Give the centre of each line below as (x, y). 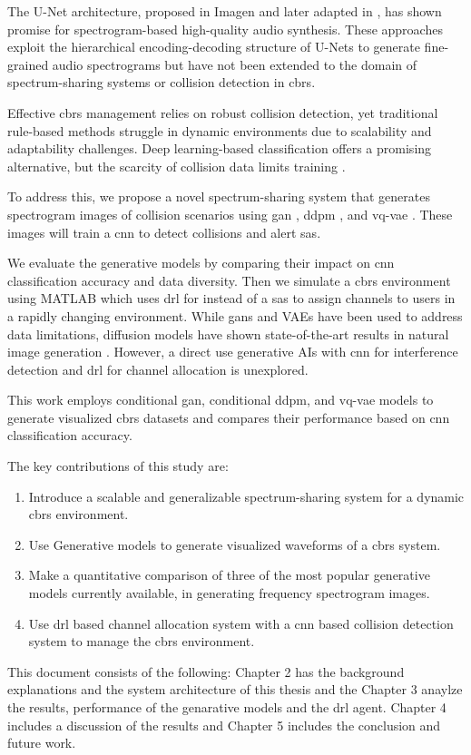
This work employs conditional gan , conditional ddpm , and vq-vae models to (221, 400)
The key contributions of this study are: (118, 466)
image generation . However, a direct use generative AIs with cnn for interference (233, 352)
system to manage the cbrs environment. (142, 641)
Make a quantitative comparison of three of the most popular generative (229, 575)
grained (28, 64)
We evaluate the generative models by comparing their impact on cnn (201, 263)
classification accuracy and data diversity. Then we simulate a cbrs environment (229, 280)
